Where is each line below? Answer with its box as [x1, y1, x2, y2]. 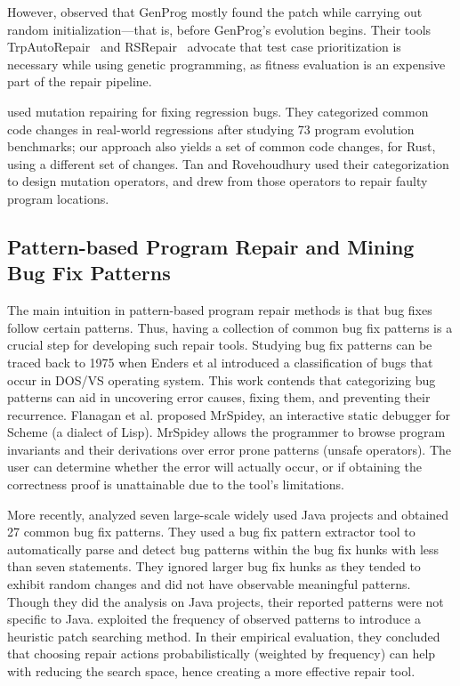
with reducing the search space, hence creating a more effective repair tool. [7, 662, 416, 680]
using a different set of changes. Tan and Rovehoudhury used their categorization [7, 154, 449, 173]
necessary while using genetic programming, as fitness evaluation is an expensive [7, 54, 446, 73]
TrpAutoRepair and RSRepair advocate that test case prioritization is [7, 37, 401, 56]
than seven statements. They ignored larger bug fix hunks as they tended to [7, 557, 421, 576]
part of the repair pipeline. [7, 72, 152, 91]
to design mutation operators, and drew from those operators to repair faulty [7, 172, 428, 190]
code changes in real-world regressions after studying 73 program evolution [7, 119, 415, 138]
